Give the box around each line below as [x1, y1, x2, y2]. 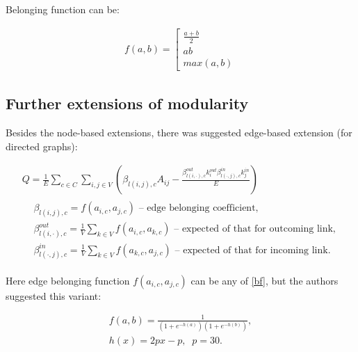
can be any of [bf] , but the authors [190, 273, 339, 287]
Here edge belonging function [6, 273, 130, 287]
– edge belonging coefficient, [138, 203, 259, 214]
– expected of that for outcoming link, [174, 224, 336, 234]
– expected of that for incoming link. [174, 245, 331, 255]
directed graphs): [6, 138, 78, 153]
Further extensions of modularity [6, 93, 249, 114]
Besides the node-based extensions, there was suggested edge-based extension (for [6, 125, 352, 140]
